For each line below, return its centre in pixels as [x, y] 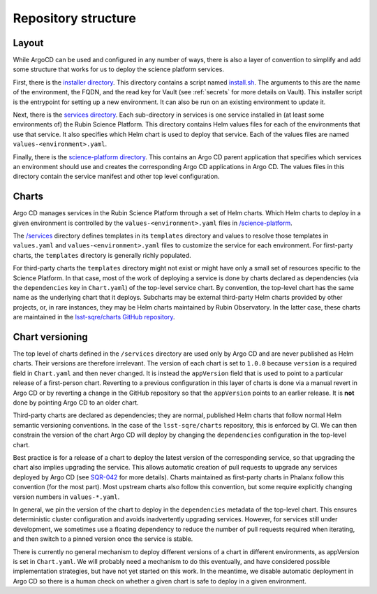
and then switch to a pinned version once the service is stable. [103, 539]
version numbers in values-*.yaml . [66, 497]
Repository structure [74, 18]
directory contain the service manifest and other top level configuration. [116, 176]
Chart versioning [51, 336]
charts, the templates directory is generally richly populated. [102, 255]
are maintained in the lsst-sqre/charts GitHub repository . [94, 317]
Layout [28, 43]
